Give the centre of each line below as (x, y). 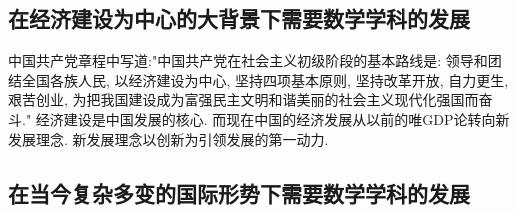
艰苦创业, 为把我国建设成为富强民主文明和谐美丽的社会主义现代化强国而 (243, 99)
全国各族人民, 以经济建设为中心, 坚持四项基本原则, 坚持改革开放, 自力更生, (265, 79)
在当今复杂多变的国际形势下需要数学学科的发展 (239, 192)
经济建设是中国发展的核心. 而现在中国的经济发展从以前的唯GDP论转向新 (272, 118)
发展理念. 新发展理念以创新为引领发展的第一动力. (168, 138)
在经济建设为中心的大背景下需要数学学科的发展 (239, 18)
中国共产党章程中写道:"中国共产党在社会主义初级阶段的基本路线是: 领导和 (248, 60)
